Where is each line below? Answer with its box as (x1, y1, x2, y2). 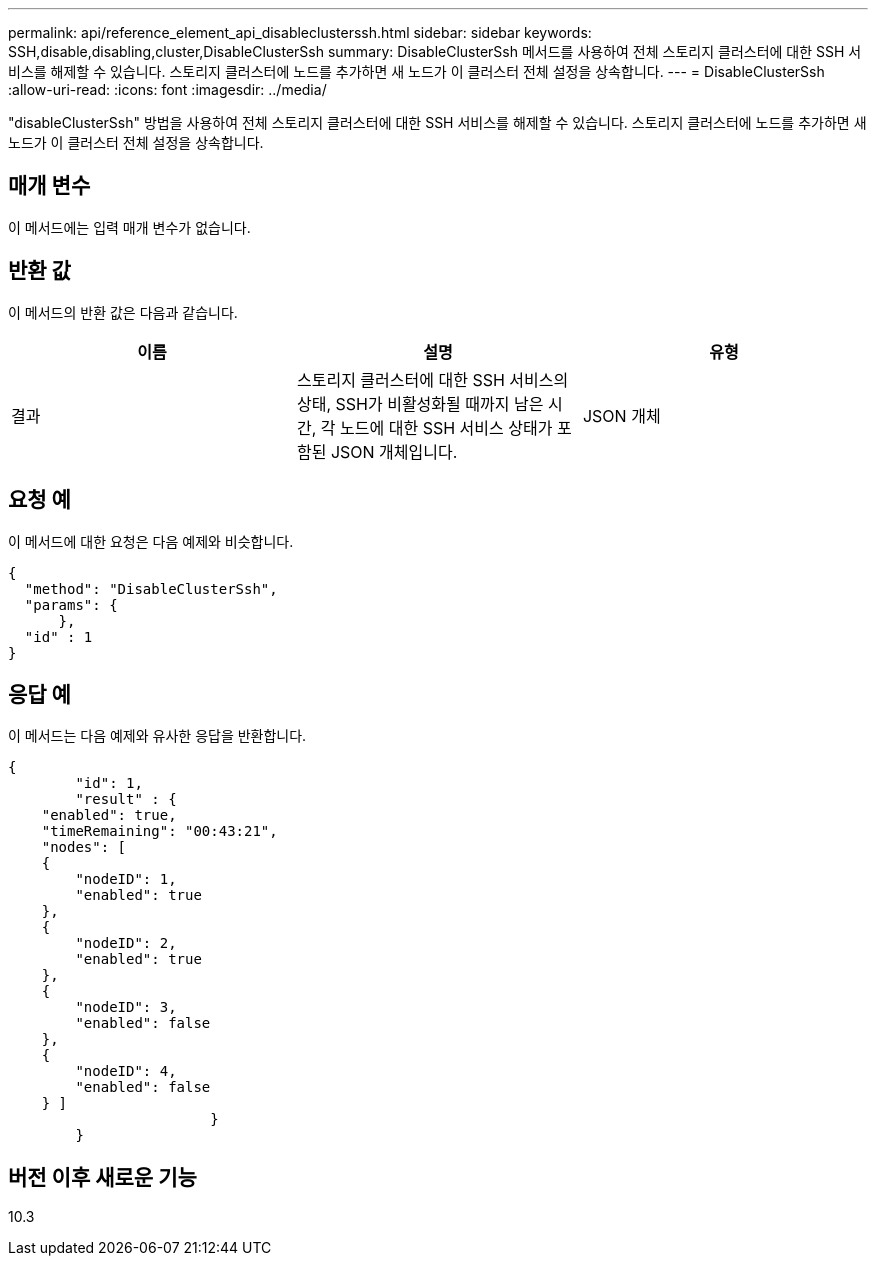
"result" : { (75, 791, 177, 808)
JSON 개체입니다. (330, 441, 458, 462)
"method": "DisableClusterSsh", (24, 580, 278, 597)
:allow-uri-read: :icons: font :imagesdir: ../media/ (8, 81, 327, 98)
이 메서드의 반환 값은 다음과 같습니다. (8, 303, 238, 321)
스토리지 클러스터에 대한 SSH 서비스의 (296, 369, 569, 390)
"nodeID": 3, (75, 999, 177, 1016)
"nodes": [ (41, 839, 127, 856)
